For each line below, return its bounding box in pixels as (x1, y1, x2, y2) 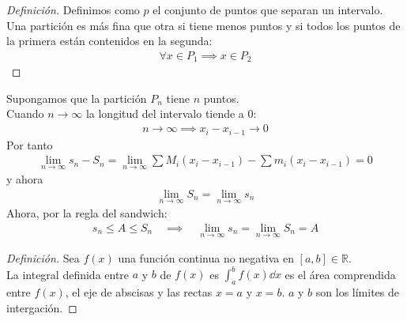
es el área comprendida (285, 266, 396, 282)
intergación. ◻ (6, 299, 77, 315)
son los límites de (315, 283, 399, 300)
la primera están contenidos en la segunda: (6, 32, 213, 49)
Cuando (6, 105, 44, 122)
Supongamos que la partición (6, 89, 147, 106)
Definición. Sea (6, 250, 80, 266)
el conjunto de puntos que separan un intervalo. (153, 2, 383, 17)
